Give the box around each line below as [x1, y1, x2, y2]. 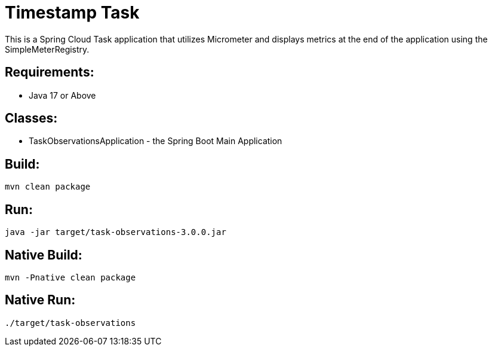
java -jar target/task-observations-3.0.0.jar [5, 227, 226, 237]
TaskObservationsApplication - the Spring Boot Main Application [29, 136, 282, 146]
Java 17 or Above [29, 90, 96, 100]
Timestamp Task [5, 2, 140, 23]
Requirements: [5, 65, 94, 80]
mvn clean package [5, 182, 91, 192]
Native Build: [5, 247, 82, 263]
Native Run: [5, 292, 76, 308]
